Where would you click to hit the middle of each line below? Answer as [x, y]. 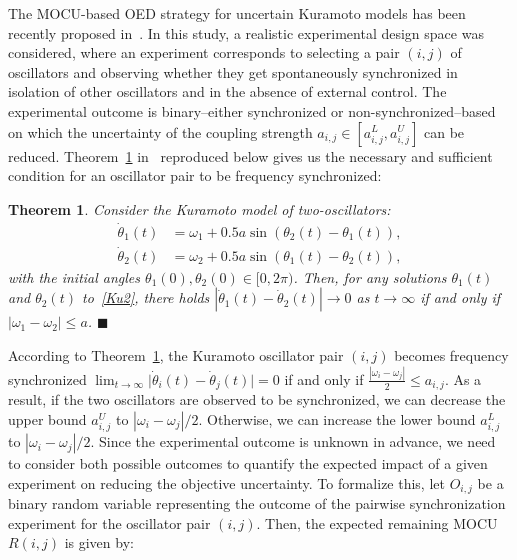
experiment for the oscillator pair [109, 522]
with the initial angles [74, 276]
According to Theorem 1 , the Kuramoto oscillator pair [176, 355]
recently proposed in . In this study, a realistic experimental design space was [246, 32]
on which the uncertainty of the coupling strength [160, 131]
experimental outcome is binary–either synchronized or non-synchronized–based [252, 110]
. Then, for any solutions [370, 276]
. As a [463, 378]
